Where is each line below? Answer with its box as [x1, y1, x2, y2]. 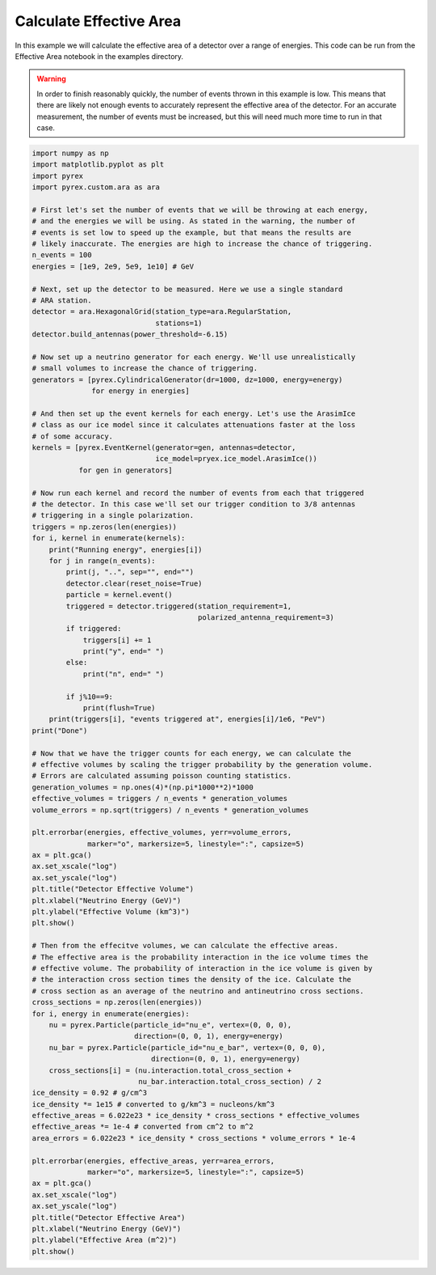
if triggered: [65, 624, 122, 633]
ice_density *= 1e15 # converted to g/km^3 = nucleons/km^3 [31, 1099, 275, 1108]
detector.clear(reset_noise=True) [65, 578, 203, 588]
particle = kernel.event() [65, 591, 173, 599]
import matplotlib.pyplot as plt [31, 160, 165, 169]
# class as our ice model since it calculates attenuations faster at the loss [31, 421, 356, 430]
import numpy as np [31, 148, 109, 158]
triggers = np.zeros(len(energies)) [31, 522, 178, 532]
